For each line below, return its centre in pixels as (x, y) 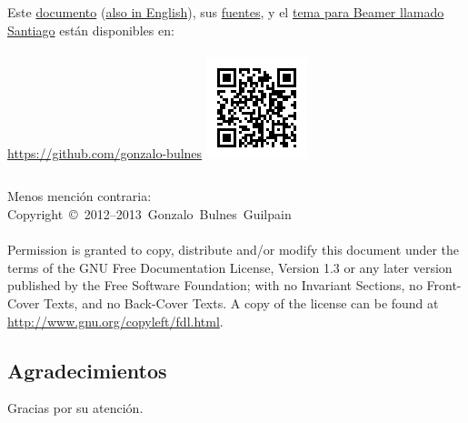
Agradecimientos (87, 370)
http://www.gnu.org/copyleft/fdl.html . (115, 321)
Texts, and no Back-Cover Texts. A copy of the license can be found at (241, 302)
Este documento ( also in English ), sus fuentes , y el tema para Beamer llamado (226, 12)
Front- (444, 285)
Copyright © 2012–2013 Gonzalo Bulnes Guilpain (149, 213)
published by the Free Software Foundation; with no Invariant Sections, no (215, 285)
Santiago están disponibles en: (91, 30)
